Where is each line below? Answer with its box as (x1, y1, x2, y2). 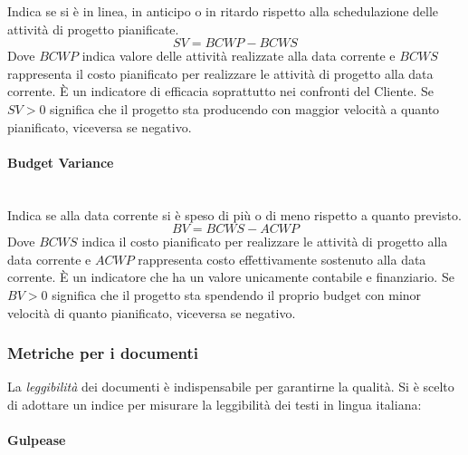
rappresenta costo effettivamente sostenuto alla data (138, 249, 426, 268)
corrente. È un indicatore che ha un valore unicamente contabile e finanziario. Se (7, 267, 454, 286)
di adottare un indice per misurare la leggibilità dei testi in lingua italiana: (7, 394, 422, 413)
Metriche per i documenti (7, 342, 199, 364)
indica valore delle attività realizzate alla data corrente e (81, 46, 396, 65)
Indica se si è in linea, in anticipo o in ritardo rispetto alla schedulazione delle (7, 2, 439, 20)
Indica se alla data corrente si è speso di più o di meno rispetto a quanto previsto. (7, 205, 462, 224)
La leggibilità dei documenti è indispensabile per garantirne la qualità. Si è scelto (7, 377, 454, 396)
